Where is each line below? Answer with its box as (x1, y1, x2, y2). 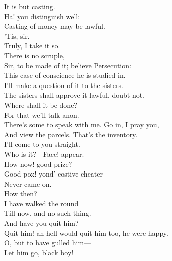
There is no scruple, (4, 50, 65, 60)
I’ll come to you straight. (4, 139, 80, 149)
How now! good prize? (4, 158, 72, 169)
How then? (4, 188, 37, 199)
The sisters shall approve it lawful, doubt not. (4, 90, 145, 100)
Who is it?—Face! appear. (4, 148, 84, 159)
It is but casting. (4, 1, 55, 11)
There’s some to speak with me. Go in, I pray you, (4, 119, 159, 130)
